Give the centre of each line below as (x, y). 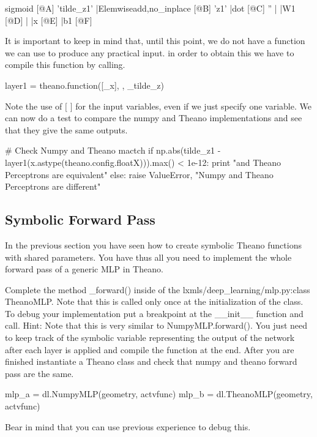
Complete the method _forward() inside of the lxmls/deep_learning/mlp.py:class (158, 289)
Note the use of (34, 106)
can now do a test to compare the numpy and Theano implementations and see (154, 118)
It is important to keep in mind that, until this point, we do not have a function (155, 41)
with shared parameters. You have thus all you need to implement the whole (148, 257)
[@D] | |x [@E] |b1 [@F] (49, 20)
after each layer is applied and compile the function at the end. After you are (150, 349)
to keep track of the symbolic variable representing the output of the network (150, 338)
